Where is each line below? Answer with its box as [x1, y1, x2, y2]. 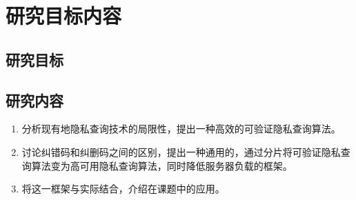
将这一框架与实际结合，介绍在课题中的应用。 [21, 181, 225, 196]
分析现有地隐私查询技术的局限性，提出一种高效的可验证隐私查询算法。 [21, 121, 341, 136]
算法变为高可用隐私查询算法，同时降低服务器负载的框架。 [31, 158, 293, 172]
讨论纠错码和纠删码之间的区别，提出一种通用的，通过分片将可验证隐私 [21, 144, 341, 159]
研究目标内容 [6, 1, 122, 30]
